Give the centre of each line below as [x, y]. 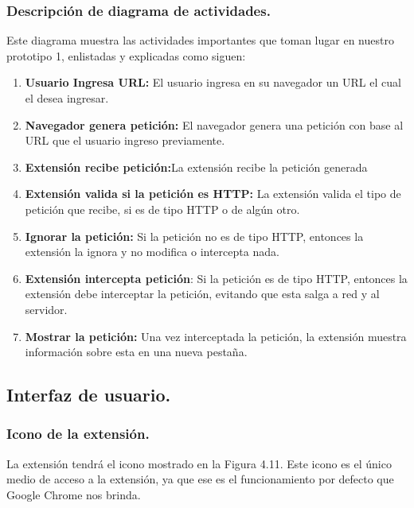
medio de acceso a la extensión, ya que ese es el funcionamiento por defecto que [200, 479]
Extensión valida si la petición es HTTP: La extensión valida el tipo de [213, 194]
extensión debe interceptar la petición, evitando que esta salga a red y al [202, 294]
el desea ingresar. [67, 98]
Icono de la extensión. [78, 434]
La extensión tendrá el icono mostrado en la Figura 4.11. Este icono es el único [199, 463]
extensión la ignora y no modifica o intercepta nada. [152, 252]
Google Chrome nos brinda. [74, 494]
